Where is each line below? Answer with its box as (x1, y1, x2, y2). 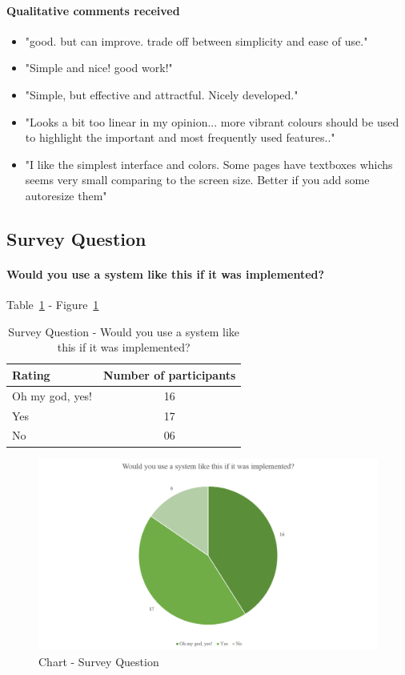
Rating (12, 366, 50, 383)
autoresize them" (25, 187, 107, 203)
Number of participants (103, 366, 236, 383)
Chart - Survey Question (38, 653, 159, 669)
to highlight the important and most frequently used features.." (25, 129, 335, 146)
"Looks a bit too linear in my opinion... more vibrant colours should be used (25, 113, 399, 130)
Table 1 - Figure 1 (6, 296, 99, 313)
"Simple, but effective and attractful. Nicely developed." (25, 86, 299, 102)
